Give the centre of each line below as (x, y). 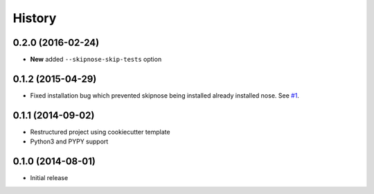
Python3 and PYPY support (69, 141)
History (35, 18)
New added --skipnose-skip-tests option (96, 60)
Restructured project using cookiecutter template (100, 132)
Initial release (49, 178)
